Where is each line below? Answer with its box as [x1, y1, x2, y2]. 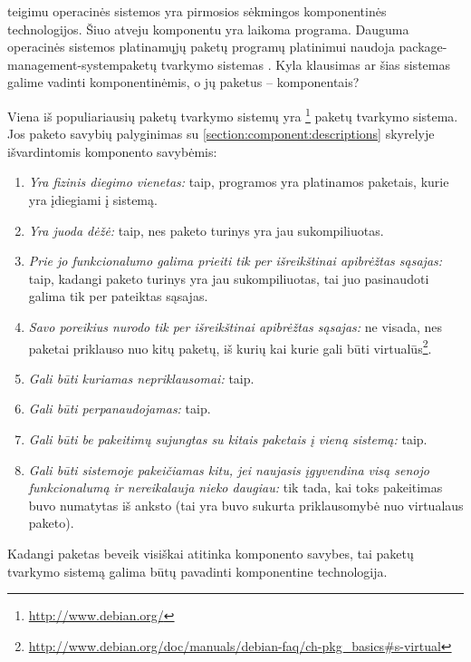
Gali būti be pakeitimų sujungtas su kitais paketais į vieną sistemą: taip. [28, 430, 428, 448]
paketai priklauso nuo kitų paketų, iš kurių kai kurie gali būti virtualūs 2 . [28, 336, 432, 357]
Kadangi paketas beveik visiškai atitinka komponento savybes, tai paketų [7, 543, 414, 562]
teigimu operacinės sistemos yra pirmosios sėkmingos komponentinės [7, 2, 387, 20]
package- [399, 37, 447, 56]
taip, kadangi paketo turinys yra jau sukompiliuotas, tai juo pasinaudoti [28, 268, 429, 287]
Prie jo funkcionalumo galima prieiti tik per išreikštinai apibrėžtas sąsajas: [28, 251, 443, 270]
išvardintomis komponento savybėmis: [7, 141, 217, 161]
